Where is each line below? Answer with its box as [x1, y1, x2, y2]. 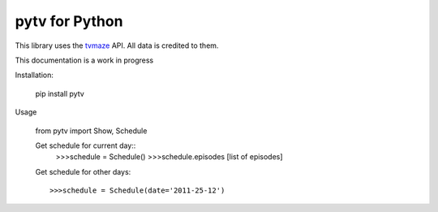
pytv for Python [15, 12, 123, 30]
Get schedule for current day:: [35, 141, 136, 150]
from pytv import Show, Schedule [35, 126, 148, 136]
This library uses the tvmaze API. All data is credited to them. [15, 41, 219, 50]
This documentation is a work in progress [15, 55, 154, 65]
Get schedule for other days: [35, 167, 131, 176]
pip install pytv [35, 89, 84, 98]
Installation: [15, 70, 54, 80]
